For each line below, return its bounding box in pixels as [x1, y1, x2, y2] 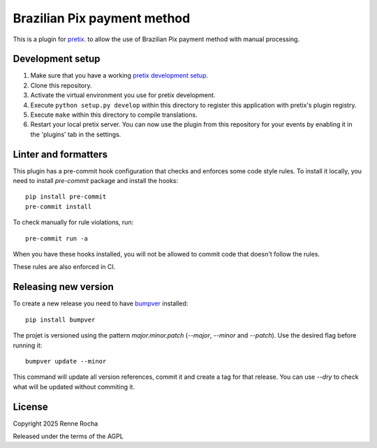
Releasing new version [13, 281, 114, 293]
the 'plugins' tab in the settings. [30, 130, 121, 138]
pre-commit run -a [25, 234, 89, 243]
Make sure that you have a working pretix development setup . [30, 71, 209, 80]
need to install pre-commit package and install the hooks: [13, 177, 179, 185]
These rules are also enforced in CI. [13, 263, 116, 271]
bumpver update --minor [25, 357, 107, 365]
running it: [13, 341, 43, 349]
